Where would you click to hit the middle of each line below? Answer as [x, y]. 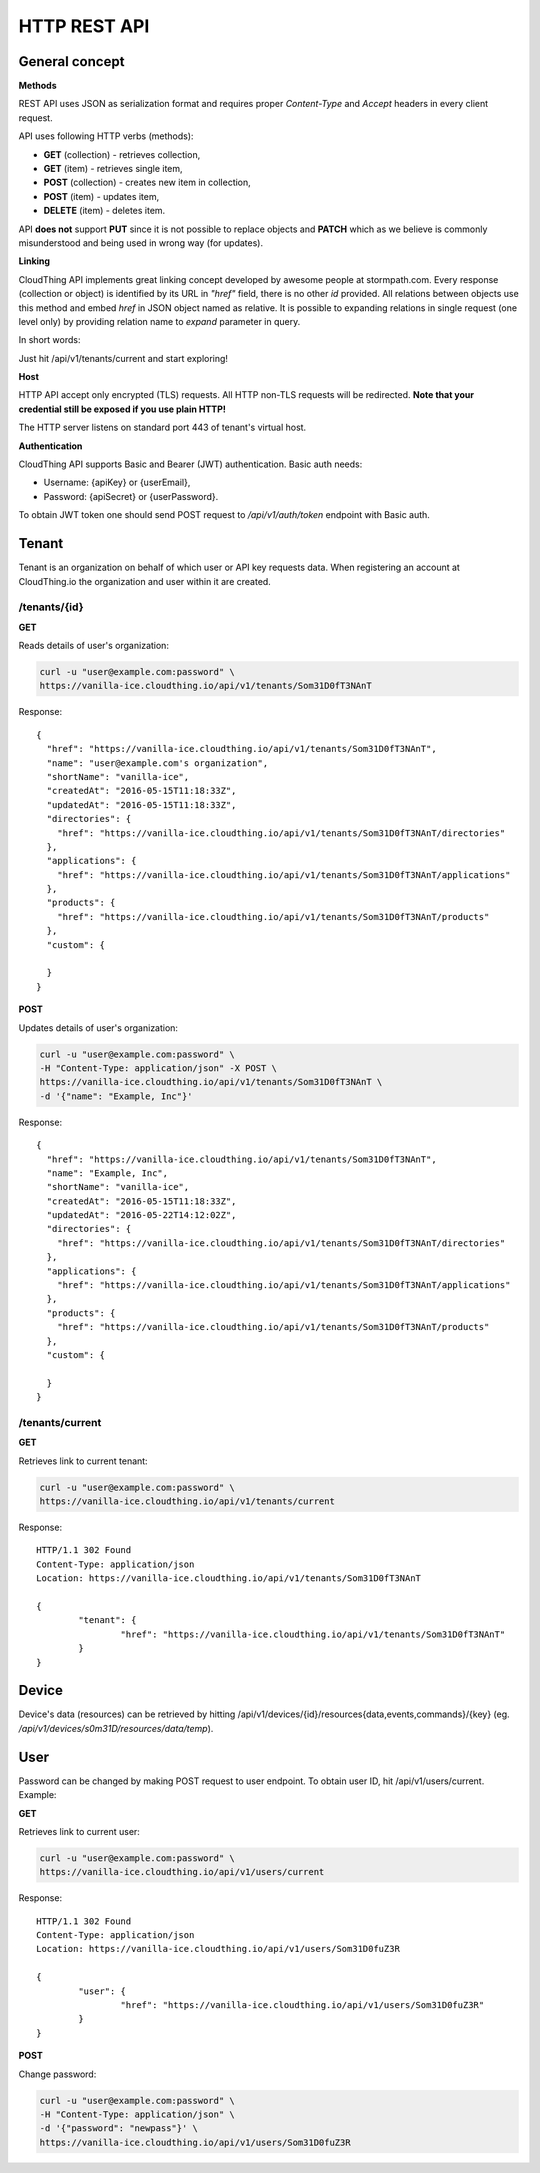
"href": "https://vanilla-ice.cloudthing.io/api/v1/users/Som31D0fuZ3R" [302, 2005]
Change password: [57, 2074]
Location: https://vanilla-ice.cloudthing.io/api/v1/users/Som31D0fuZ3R [218, 1949]
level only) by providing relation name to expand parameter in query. [159, 321]
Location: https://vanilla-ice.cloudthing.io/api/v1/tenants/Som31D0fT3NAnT [229, 1578]
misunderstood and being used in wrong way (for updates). [141, 242]
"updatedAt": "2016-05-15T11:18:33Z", [141, 804]
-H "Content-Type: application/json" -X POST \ [158, 1068]
